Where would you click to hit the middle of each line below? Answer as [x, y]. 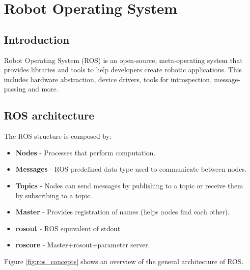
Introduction [37, 39]
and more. [43, 89]
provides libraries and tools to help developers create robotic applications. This [123, 70]
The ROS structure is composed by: [58, 136]
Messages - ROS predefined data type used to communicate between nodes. [131, 169]
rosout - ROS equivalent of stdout [68, 228]
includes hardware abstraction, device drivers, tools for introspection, [108, 79]
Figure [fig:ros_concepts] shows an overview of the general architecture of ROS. [124, 261]
